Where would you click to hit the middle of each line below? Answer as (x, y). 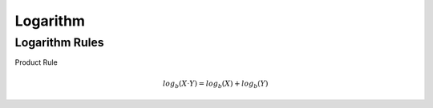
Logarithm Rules (59, 42)
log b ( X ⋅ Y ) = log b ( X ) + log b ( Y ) (215, 84)
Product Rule (36, 62)
